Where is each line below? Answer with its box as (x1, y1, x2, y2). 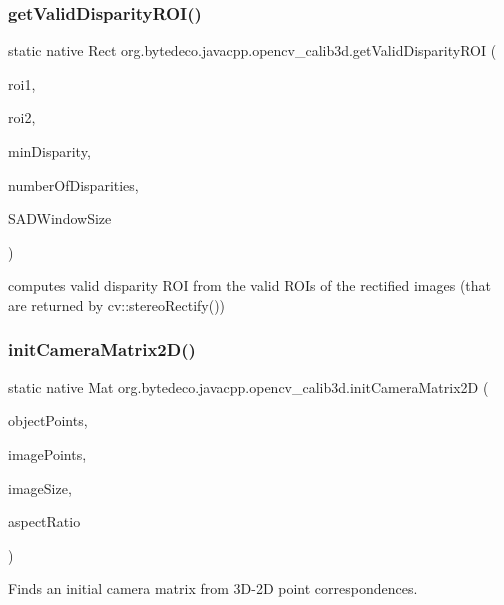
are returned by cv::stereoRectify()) (8, 294, 226, 315)
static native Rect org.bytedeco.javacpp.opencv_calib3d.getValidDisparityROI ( (8, 40, 497, 61)
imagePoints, (8, 443, 87, 464)
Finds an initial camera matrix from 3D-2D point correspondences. (8, 578, 418, 599)
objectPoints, (8, 410, 88, 431)
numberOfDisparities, (8, 174, 139, 195)
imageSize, (8, 477, 72, 498)
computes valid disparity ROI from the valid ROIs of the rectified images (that (8, 275, 492, 296)
